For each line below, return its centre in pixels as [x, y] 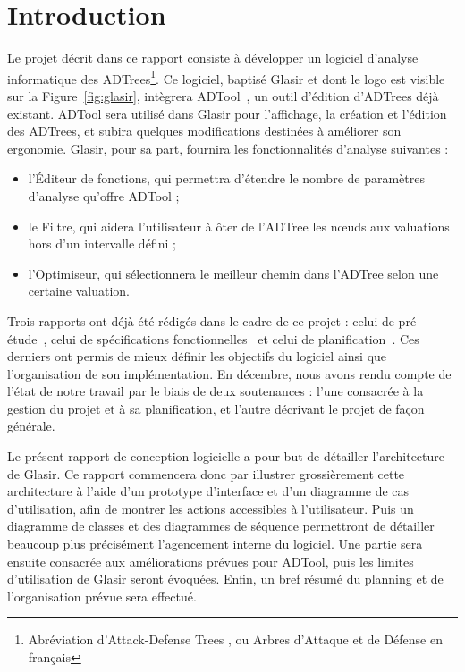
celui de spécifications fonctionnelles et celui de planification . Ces [235, 338]
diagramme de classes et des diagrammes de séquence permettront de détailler [221, 526]
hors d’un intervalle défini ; [102, 244]
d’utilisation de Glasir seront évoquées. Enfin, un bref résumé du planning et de [225, 579]
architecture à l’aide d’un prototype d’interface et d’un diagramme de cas [208, 491]
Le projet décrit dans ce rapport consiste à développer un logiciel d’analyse [213, 58]
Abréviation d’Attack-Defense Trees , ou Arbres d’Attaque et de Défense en [235, 639]
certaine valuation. [79, 291]
